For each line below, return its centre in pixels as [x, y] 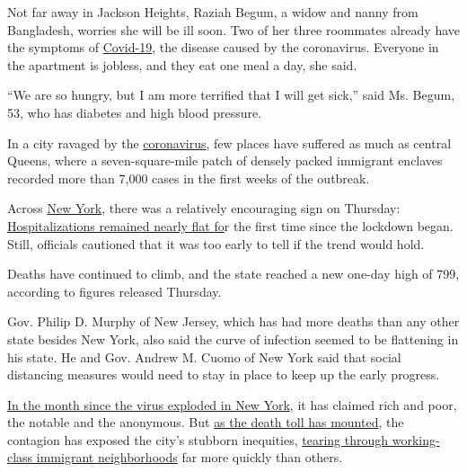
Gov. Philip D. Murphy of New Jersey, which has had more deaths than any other [233, 321]
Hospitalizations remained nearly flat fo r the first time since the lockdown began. [230, 225]
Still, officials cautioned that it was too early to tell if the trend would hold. [216, 243]
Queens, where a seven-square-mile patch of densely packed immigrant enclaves [225, 160]
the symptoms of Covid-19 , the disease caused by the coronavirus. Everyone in [223, 47]
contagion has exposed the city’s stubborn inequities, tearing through [198, 439]
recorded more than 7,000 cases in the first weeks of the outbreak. [189, 178]
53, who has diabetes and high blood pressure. [135, 112]
